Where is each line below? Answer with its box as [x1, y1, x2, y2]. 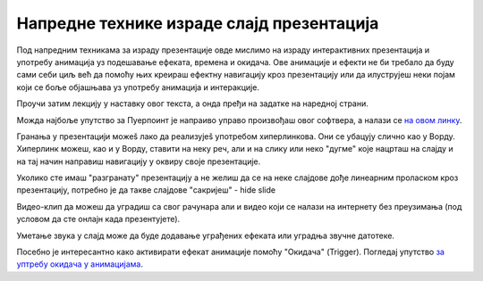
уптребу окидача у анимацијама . [16, 259, 143, 269]
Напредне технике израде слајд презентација [16, 13, 379, 33]
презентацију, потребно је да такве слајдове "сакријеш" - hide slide [16, 185, 276, 195]
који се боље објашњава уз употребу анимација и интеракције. [16, 81, 259, 93]
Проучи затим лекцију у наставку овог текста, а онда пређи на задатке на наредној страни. [16, 98, 369, 109]
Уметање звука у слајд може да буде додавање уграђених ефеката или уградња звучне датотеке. [16, 230, 395, 241]
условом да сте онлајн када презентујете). [16, 214, 181, 225]
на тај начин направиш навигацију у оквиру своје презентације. [16, 156, 261, 167]
